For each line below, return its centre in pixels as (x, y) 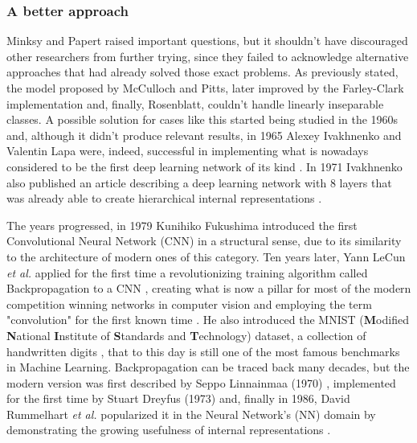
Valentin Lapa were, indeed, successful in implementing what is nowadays (188, 151)
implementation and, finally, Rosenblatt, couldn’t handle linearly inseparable (195, 103)
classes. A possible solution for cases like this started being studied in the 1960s (202, 119)
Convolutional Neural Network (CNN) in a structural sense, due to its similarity (204, 241)
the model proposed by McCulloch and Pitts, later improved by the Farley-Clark (205, 88)
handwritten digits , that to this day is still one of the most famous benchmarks (203, 351)
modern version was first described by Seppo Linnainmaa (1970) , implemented (201, 382)
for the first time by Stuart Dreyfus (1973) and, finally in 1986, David (178, 398)
